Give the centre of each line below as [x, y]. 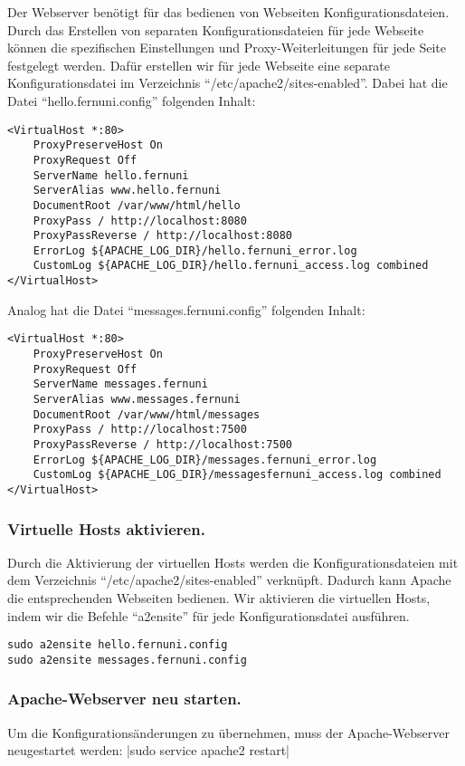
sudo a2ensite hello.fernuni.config [118, 645]
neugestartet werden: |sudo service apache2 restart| [148, 750]
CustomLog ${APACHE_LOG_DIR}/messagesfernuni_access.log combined [237, 475]
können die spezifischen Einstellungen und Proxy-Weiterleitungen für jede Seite [227, 48]
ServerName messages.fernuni [120, 384]
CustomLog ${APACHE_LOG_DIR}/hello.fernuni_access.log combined [231, 266]
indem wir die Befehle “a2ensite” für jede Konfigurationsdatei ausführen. [209, 615]
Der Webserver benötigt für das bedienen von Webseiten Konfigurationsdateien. [228, 12]
